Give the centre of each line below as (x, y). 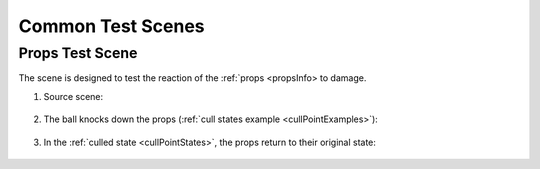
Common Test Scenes (111, 26)
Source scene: (73, 96)
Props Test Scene (78, 53)
